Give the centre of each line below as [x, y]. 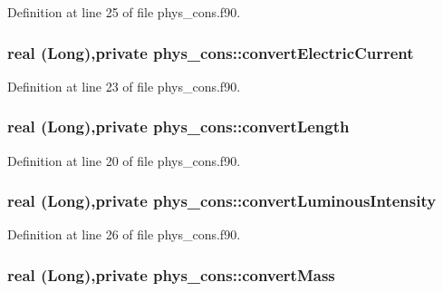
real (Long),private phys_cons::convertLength [178, 127]
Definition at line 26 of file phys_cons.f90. [124, 234]
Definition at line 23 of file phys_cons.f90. [124, 86]
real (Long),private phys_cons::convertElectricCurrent [211, 52]
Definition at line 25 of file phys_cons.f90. [124, 12]
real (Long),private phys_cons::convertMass [171, 274]
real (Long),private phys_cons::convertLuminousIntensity [222, 201]
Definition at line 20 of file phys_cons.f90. [124, 160]
